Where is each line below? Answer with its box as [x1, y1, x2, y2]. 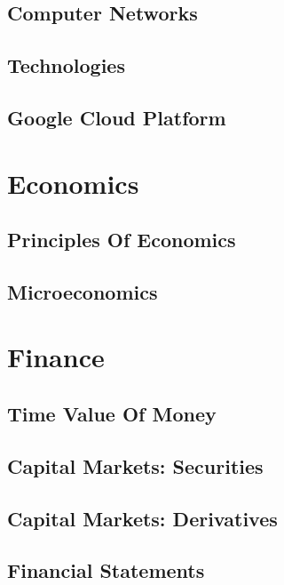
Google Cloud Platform [7, 103, 226, 131]
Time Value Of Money [7, 400, 217, 428]
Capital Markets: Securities [7, 452, 264, 479]
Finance [7, 339, 105, 375]
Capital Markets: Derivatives [7, 504, 278, 532]
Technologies [7, 52, 125, 79]
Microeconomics [7, 277, 158, 305]
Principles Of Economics [7, 226, 236, 253]
